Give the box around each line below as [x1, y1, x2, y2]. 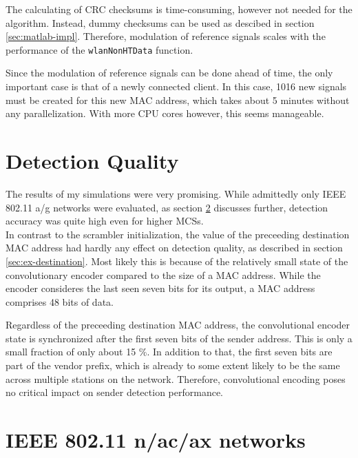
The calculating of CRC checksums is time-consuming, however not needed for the [6, 2, 352, 16]
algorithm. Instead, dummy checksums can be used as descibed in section [6, 15, 315, 30]
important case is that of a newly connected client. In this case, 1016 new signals [6, 79, 347, 94]
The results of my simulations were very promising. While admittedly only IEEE [6, 186, 346, 200]
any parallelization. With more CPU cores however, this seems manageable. [6, 106, 324, 121]
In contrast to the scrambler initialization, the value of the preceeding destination [6, 227, 350, 241]
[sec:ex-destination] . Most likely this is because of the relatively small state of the [6, 253, 348, 268]
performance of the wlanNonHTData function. [6, 42, 193, 56]
